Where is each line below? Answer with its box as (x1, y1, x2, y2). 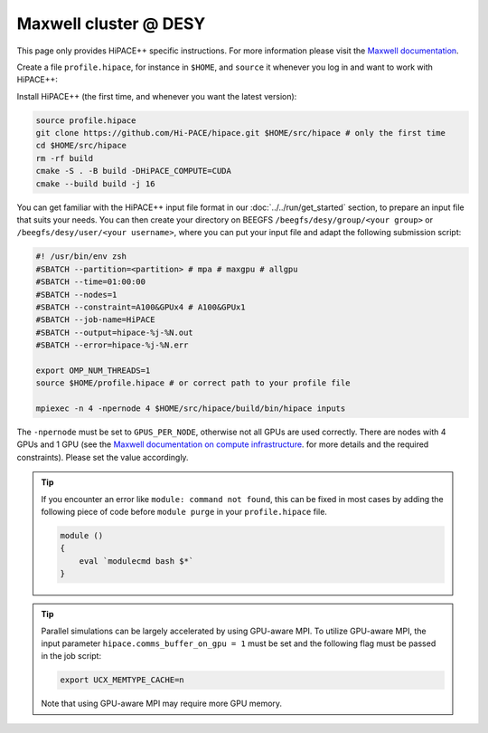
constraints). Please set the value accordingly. (16, 452, 189, 462)
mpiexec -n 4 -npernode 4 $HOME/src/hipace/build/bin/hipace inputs (35, 404, 346, 414)
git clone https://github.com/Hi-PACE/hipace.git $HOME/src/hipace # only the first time (35, 128, 446, 138)
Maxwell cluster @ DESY (16, 14, 206, 33)
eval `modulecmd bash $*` (79, 556, 194, 566)
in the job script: (41, 651, 102, 662)
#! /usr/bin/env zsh (35, 252, 127, 262)
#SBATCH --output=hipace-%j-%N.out (35, 327, 193, 338)
